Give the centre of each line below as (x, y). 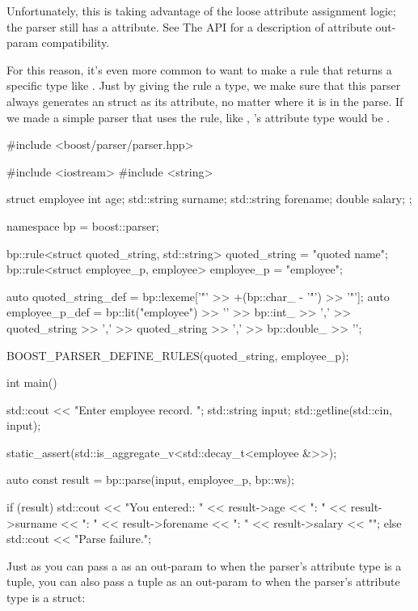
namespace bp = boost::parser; (83, 225)
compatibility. (76, 42)
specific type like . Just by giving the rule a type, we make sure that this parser (204, 85)
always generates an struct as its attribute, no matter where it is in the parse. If (205, 101)
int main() (32, 382)
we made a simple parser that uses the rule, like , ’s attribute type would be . (198, 117)
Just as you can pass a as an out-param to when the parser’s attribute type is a (204, 565)
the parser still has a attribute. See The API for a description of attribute (189, 26)
